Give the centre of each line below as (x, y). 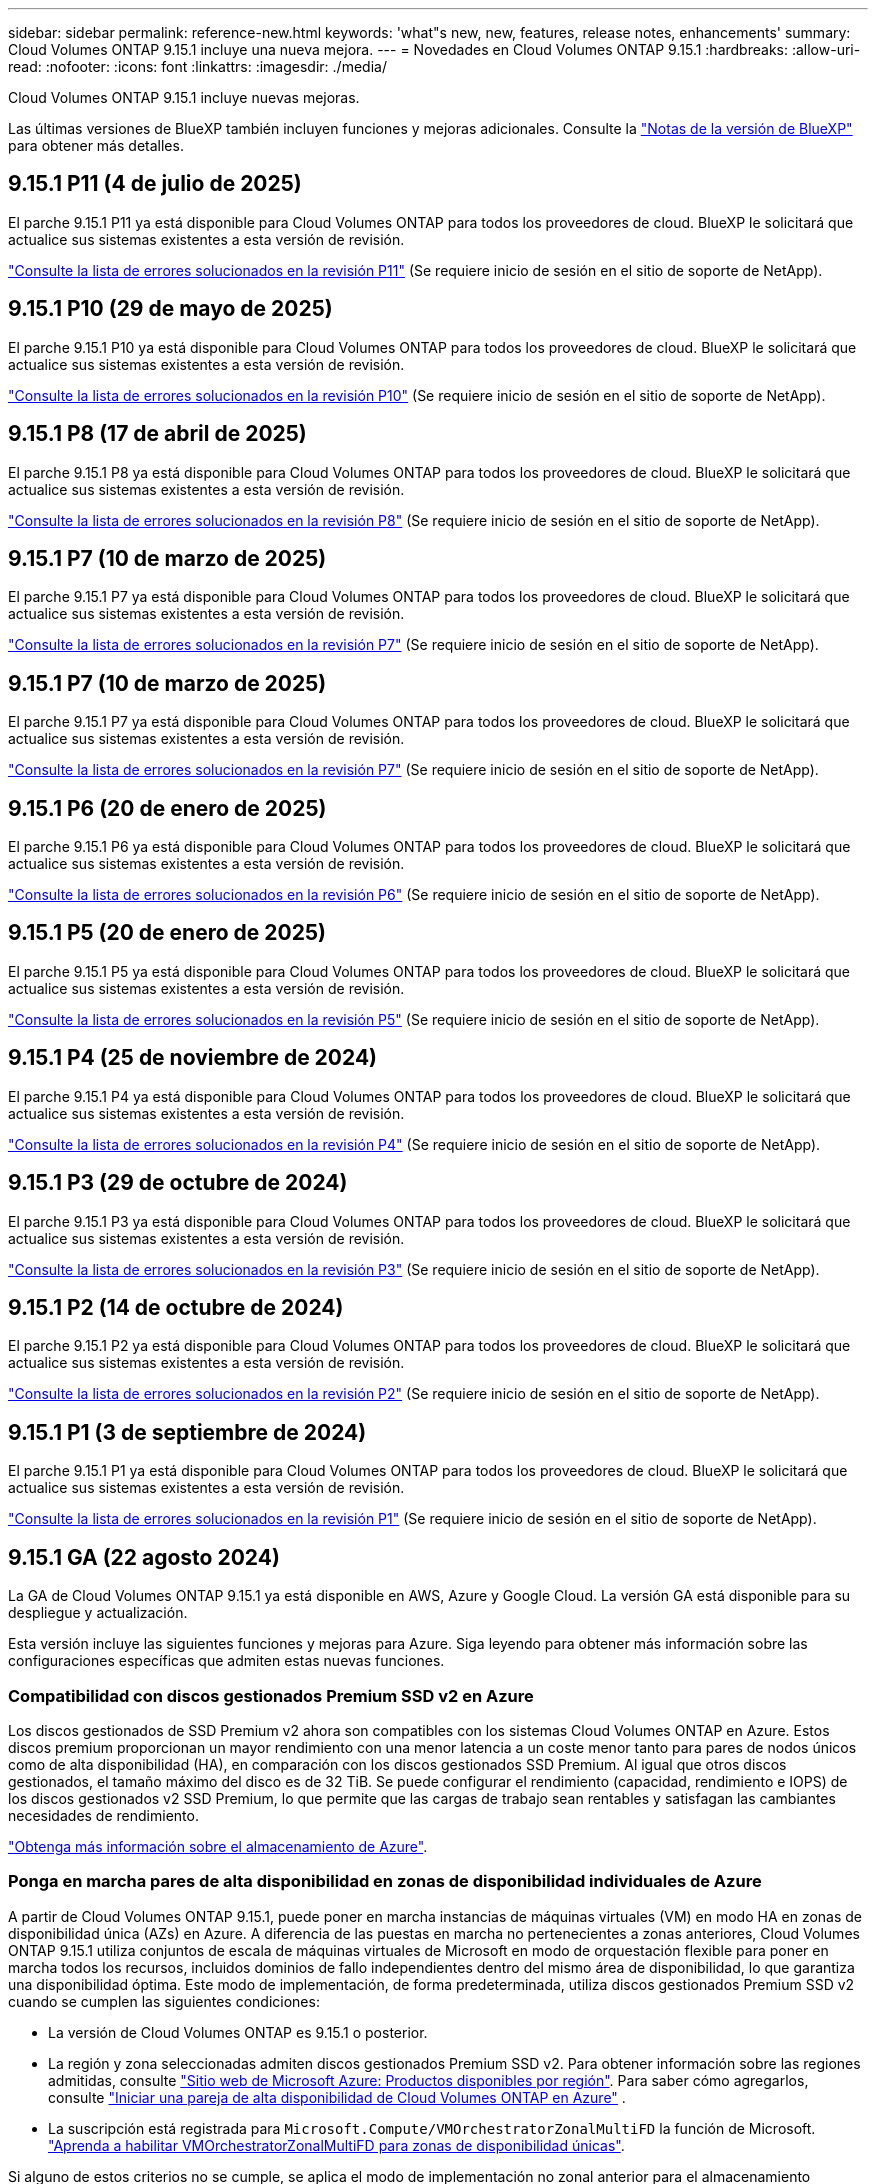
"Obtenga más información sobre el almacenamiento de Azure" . (218, 1846)
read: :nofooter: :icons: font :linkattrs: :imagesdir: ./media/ (197, 66)
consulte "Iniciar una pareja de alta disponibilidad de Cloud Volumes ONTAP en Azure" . (337, 2097)
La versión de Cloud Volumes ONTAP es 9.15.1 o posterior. (238, 2032)
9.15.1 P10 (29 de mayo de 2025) (170, 309)
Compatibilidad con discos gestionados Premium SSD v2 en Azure (271, 1695)
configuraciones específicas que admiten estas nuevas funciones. (226, 1661)
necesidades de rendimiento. (103, 1815)
